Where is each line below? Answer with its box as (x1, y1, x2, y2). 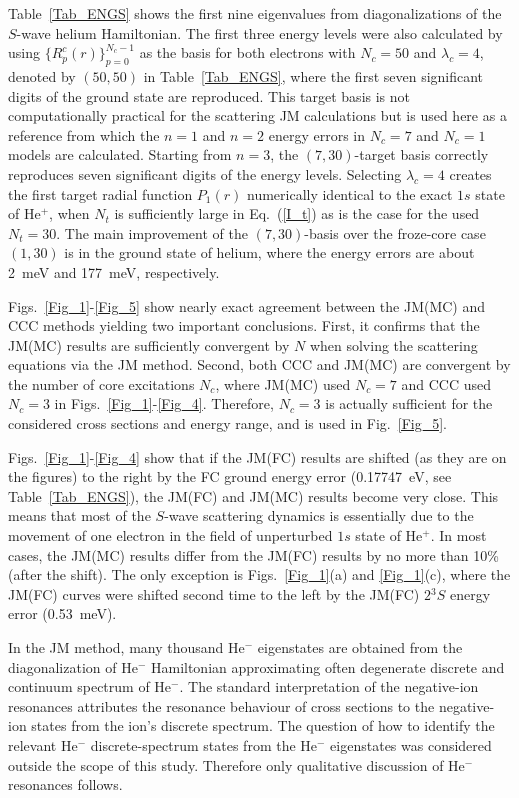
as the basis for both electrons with (139, 42, 356, 63)
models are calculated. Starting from (8, 144, 232, 165)
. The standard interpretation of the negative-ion (179, 676, 479, 697)
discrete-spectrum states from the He (90, 734, 318, 755)
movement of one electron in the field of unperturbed (8, 525, 333, 546)
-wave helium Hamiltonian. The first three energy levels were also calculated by (16, 22, 503, 43)
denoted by (8, 65, 76, 86)
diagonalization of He (8, 656, 138, 677)
